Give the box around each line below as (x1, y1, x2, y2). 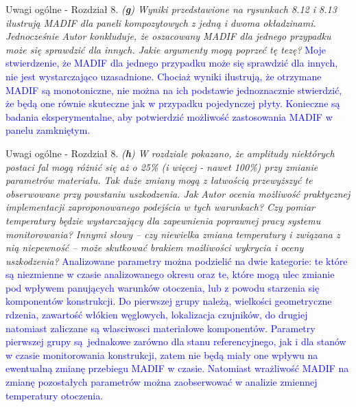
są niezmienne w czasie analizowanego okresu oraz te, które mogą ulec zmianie (5, 267, 335, 281)
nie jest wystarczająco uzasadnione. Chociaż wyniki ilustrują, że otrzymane (5, 69, 322, 83)
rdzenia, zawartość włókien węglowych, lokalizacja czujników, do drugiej (5, 307, 308, 322)
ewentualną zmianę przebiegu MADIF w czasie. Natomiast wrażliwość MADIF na (5, 361, 349, 375)
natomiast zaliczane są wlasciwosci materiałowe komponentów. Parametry (5, 321, 316, 335)
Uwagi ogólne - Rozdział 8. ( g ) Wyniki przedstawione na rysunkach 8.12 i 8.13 (5, 2, 337, 16)
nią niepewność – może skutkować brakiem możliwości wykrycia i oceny (5, 240, 304, 255)
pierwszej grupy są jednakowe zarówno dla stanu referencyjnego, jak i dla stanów (5, 334, 346, 349)
